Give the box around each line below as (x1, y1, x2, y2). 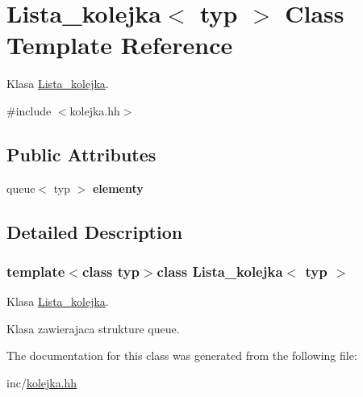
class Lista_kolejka (156, 261, 283, 281)
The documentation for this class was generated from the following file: (6, 347, 357, 364)
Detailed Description (6, 219, 183, 244)
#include (6, 102, 52, 119)
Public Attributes (6, 141, 156, 166)
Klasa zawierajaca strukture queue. (6, 320, 180, 336)
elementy (92, 179, 144, 196)
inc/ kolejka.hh (6, 374, 77, 391)
